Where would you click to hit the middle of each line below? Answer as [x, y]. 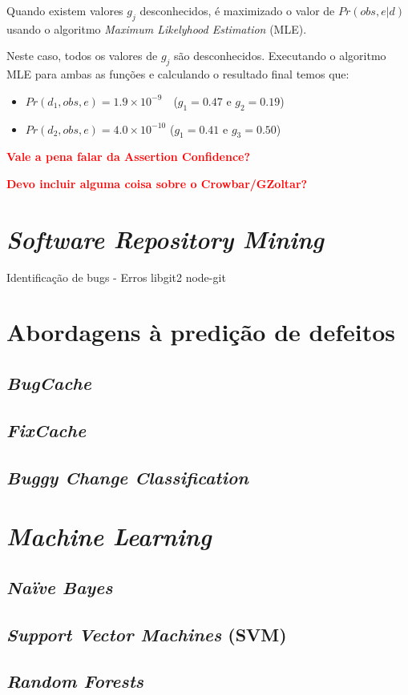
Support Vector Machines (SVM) [147, 634]
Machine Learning [109, 536]
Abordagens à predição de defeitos [201, 332]
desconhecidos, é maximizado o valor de [237, 10]
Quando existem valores [65, 10]
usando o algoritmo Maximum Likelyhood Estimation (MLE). [157, 28]
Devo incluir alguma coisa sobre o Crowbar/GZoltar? [157, 183]
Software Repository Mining [166, 239]
